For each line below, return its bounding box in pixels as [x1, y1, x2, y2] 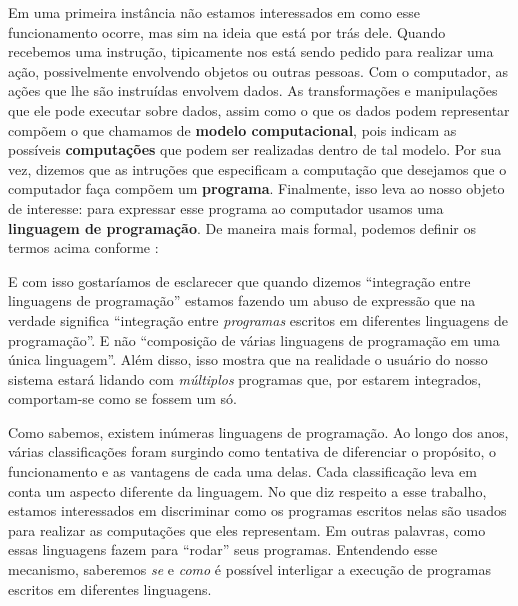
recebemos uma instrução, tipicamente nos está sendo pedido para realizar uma [8, 41, 494, 62]
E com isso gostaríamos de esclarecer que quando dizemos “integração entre [8, 270, 471, 291]
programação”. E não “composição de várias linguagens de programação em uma [8, 329, 500, 350]
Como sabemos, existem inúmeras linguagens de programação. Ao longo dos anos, [8, 421, 509, 442]
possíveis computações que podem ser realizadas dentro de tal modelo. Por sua [8, 139, 502, 160]
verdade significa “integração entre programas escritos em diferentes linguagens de [8, 309, 508, 330]
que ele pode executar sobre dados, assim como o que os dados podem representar [8, 99, 510, 120]
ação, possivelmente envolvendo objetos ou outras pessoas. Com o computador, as [8, 60, 508, 81]
